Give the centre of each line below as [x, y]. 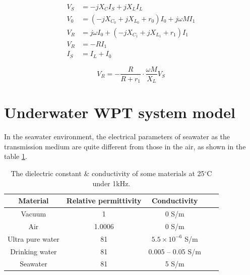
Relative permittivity [104, 201]
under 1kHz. [111, 183]
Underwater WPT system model [120, 112]
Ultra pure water [34, 238]
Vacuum [34, 213]
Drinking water [34, 251]
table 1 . [16, 156]
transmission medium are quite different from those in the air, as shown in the [125, 146]
